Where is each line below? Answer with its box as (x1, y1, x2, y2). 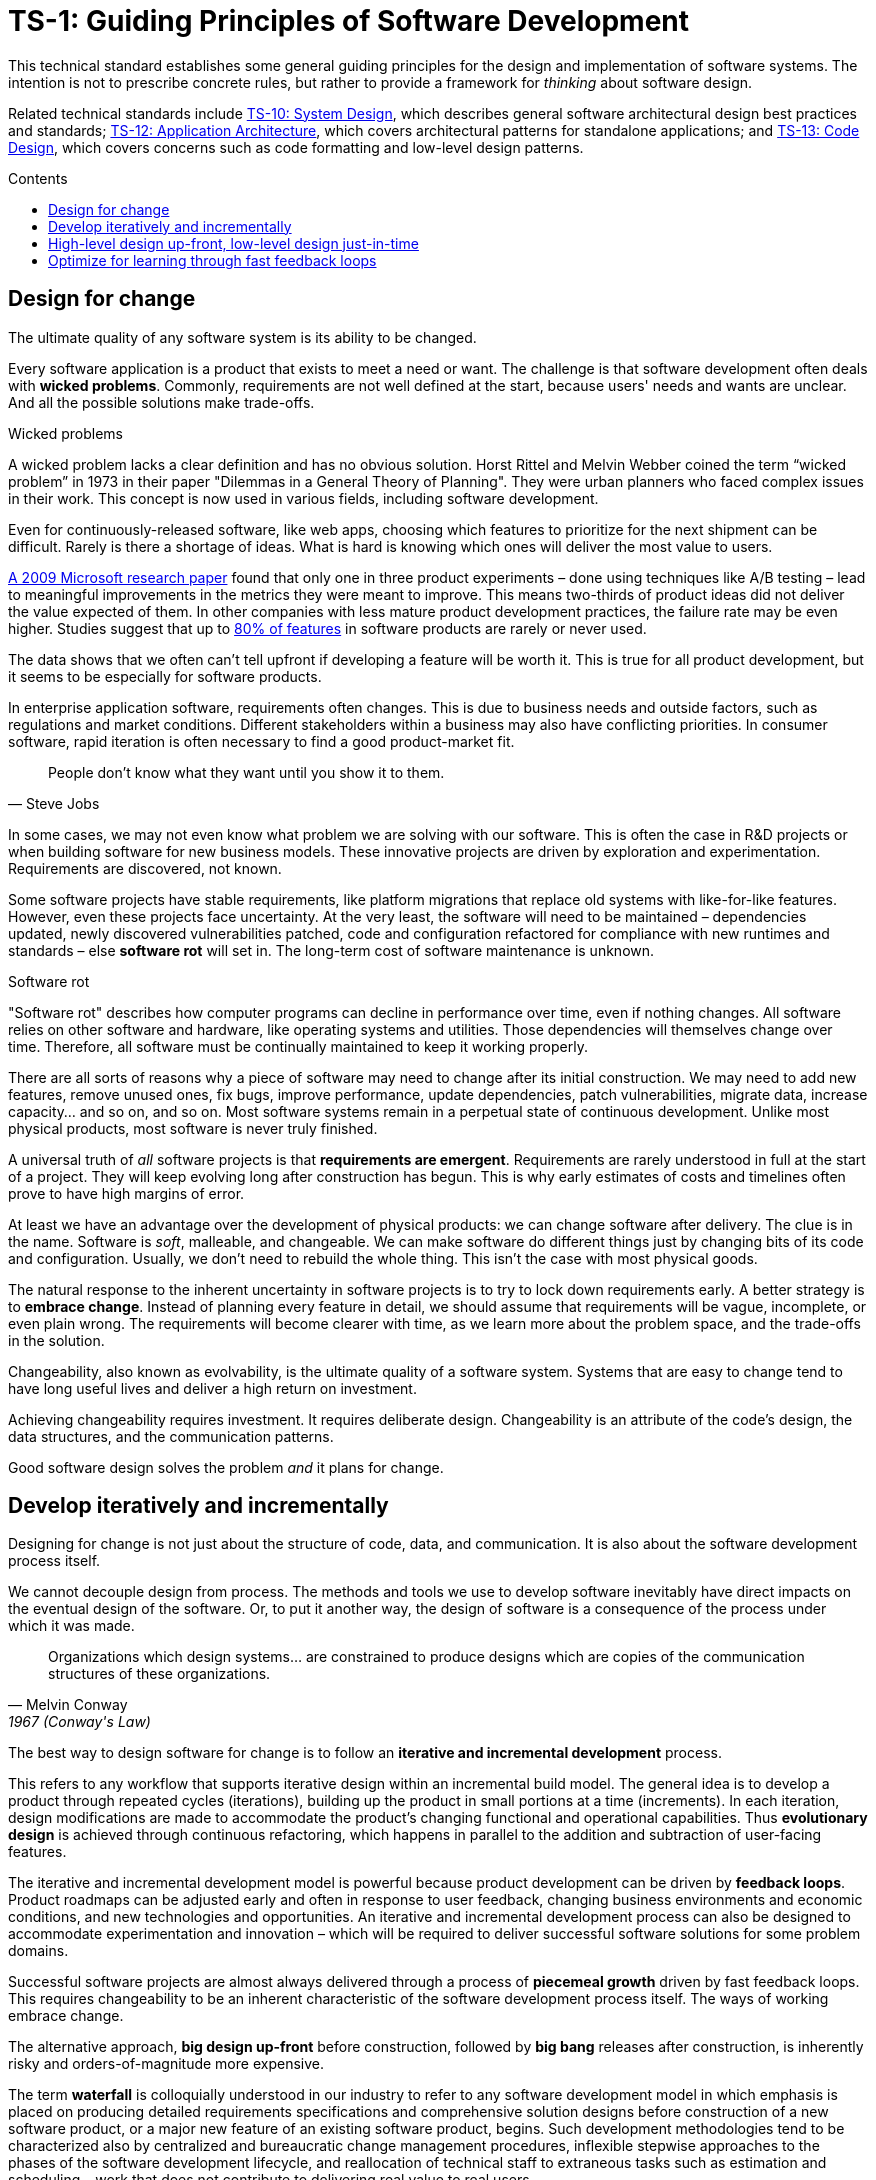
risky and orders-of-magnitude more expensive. (8, 2055, 324, 2073)
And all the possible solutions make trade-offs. (8, 393, 315, 411)
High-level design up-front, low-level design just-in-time (48, 234, 419, 252)
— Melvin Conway (8, 1696, 128, 1714)
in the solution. (8, 1331, 105, 1349)
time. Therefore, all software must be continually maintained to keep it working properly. (8, 1037, 588, 1055)
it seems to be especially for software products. (8, 667, 322, 685)
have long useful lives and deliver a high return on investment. (8, 1379, 417, 1397)
